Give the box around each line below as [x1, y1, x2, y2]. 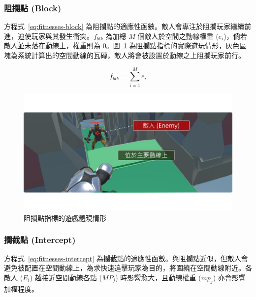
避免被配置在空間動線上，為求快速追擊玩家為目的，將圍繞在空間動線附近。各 [4, 263, 252, 273]
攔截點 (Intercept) [4, 234, 76, 246]
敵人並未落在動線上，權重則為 [4, 40, 100, 51]
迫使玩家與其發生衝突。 [17, 30, 94, 41]
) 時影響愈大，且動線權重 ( [115, 272, 201, 282]
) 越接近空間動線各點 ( [30, 272, 102, 282]
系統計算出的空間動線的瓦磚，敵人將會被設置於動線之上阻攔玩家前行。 [17, 50, 245, 60]
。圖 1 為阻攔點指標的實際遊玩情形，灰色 [106, 40, 240, 51]
